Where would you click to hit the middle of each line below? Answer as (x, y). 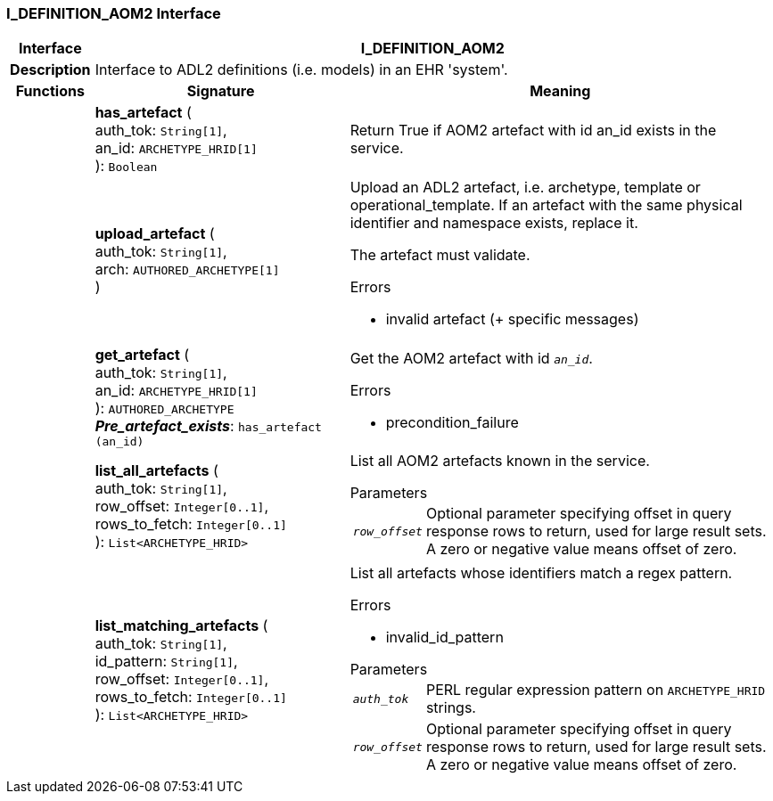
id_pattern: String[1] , (166, 662)
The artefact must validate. (440, 255)
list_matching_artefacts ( (181, 626)
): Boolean (126, 166)
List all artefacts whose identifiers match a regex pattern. (541, 573)
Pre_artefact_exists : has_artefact (208, 426)
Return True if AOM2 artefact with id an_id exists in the (533, 131)
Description (50, 70)
